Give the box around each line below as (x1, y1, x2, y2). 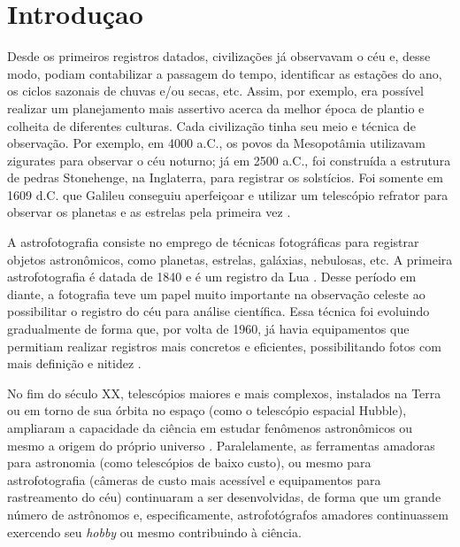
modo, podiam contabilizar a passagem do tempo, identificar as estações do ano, (7, 64, 442, 82)
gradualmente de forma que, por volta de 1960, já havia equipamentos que (7, 320, 410, 338)
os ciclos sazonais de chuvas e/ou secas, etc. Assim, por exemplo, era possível (7, 81, 424, 100)
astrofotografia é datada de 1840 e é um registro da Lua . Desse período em (7, 267, 417, 286)
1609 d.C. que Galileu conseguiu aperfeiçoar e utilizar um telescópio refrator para (7, 185, 448, 204)
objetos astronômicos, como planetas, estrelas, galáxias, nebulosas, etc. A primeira (7, 250, 453, 268)
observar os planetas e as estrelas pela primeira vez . (7, 203, 291, 221)
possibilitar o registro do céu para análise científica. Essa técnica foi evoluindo (7, 302, 430, 320)
